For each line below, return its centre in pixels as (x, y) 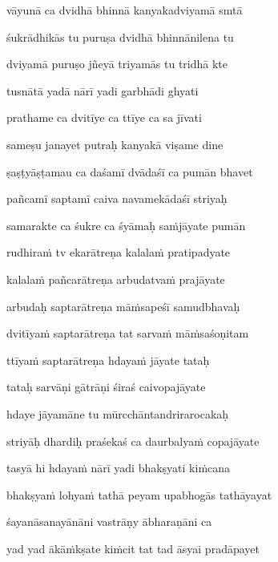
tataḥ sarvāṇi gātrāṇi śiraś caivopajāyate (106, 387)
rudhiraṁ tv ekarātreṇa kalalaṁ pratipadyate (119, 252)
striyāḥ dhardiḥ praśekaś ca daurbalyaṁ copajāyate (133, 441)
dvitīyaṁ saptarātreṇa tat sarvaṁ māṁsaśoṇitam (128, 333)
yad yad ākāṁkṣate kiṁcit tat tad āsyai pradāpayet (133, 548)
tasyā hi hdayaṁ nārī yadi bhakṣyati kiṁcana (119, 468)
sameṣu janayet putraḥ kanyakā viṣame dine (115, 144)
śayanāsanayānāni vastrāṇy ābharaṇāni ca (109, 522)
